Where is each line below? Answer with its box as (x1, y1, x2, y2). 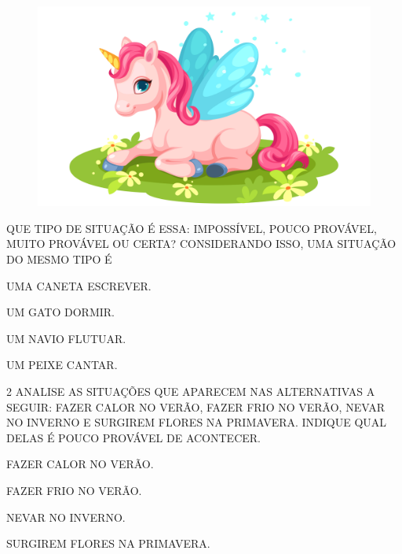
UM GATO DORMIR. (6, 304, 115, 320)
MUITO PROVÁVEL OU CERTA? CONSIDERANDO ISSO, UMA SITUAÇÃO (6, 235, 397, 252)
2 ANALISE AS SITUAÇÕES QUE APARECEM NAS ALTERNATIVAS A (6, 382, 375, 399)
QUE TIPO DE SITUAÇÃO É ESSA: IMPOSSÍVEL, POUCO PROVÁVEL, (6, 220, 377, 236)
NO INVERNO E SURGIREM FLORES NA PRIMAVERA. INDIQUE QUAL (6, 414, 387, 430)
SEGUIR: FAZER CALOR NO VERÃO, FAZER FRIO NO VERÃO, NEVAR (6, 398, 385, 415)
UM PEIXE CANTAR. (6, 356, 118, 373)
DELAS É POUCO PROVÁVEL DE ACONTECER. (6, 429, 261, 445)
